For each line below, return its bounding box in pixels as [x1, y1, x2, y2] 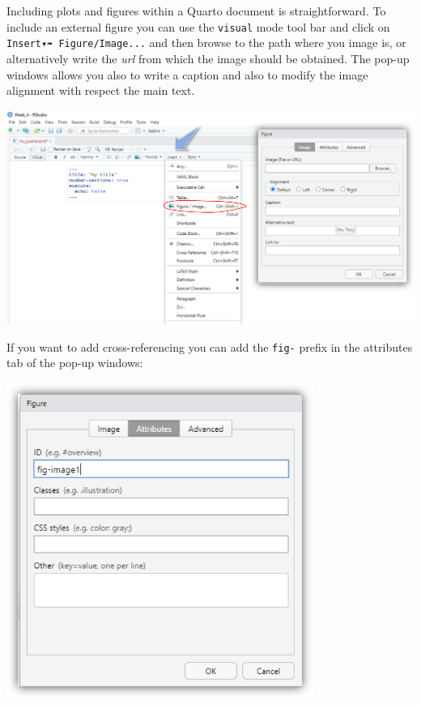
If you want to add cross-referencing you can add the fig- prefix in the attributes [6, 338, 413, 355]
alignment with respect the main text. [6, 82, 195, 99]
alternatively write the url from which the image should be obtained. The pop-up [6, 49, 410, 66]
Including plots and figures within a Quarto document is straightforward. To [6, 2, 386, 19]
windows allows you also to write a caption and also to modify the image [6, 66, 368, 83]
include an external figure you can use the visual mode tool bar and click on [6, 18, 390, 35]
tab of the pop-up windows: [6, 354, 143, 371]
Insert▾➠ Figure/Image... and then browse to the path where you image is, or [6, 34, 406, 51]
